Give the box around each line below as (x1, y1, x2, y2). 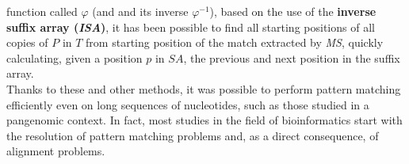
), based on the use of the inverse (209, 3, 377, 19)
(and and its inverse (92, 3, 189, 19)
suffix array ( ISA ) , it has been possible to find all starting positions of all (6, 18, 375, 35)
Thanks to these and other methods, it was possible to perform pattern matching (6, 80, 401, 97)
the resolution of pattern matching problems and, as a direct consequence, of (6, 127, 379, 143)
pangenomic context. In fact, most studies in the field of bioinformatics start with (6, 112, 403, 128)
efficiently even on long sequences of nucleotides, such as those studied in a (6, 96, 369, 113)
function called (6, 3, 78, 19)
